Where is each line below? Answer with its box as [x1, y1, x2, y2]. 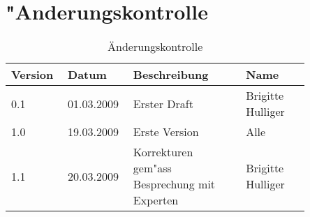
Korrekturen [133, 144, 193, 160]
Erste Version [133, 124, 199, 140]
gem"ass [133, 160, 172, 177]
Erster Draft [133, 95, 193, 112]
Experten [133, 192, 179, 209]
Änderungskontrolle [108, 38, 203, 55]
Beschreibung [133, 66, 209, 83]
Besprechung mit [133, 176, 216, 193]
